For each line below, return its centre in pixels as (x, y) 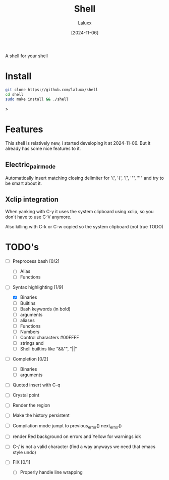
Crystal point (26, 395)
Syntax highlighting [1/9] (38, 287)
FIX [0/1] (21, 462)
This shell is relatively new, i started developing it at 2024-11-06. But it (78, 143)
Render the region (31, 405)
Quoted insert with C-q (36, 385)
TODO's (22, 247)
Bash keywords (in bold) (45, 309)
